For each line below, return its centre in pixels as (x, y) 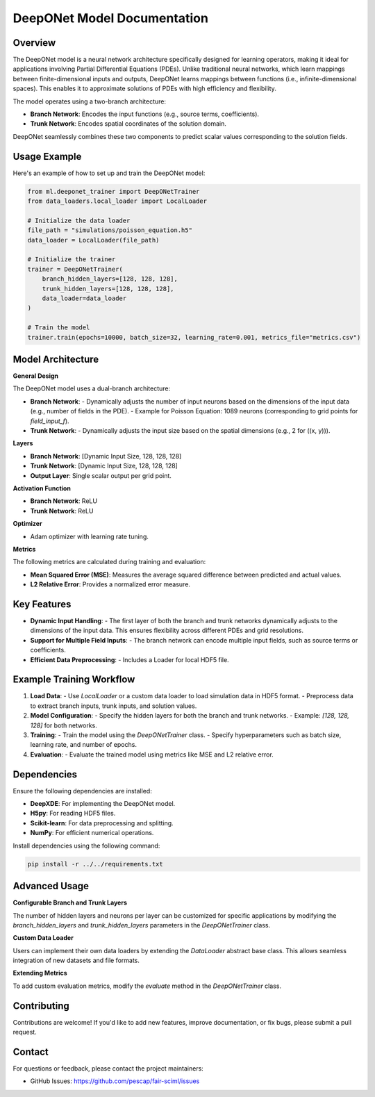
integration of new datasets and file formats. (76, 960)
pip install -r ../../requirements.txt (95, 864)
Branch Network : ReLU (64, 501)
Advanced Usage (51, 886)
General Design (36, 376)
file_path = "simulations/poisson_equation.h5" (110, 230)
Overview (34, 43)
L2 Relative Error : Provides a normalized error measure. (110, 584)
